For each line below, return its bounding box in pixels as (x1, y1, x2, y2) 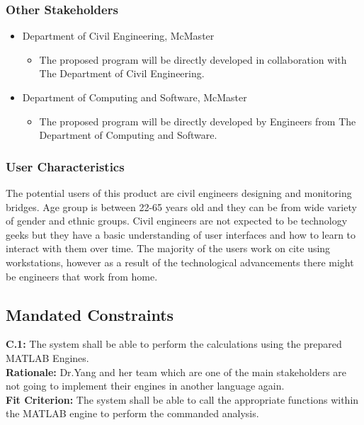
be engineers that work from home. (6, 268, 158, 283)
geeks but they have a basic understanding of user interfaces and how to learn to (6, 227, 356, 242)
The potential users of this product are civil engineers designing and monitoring (6, 186, 352, 200)
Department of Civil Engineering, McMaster (22, 28, 215, 43)
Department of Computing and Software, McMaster (22, 90, 247, 104)
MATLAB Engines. (6, 350, 89, 365)
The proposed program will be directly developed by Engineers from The (39, 113, 356, 128)
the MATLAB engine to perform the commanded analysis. (6, 406, 259, 421)
